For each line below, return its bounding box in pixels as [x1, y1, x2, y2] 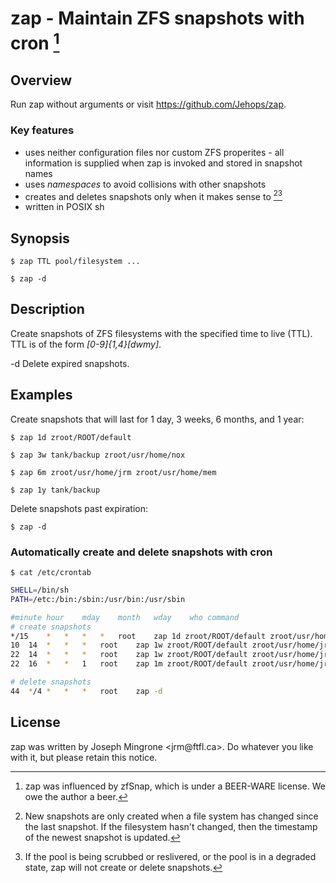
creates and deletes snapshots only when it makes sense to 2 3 [24, 188, 283, 202]
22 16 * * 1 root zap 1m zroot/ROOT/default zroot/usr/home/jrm [10, 659, 333, 669]
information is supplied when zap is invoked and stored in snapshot [24, 157, 303, 169]
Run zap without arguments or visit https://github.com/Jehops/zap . [10, 98, 287, 111]
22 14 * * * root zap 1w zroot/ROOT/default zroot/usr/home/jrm [10, 650, 333, 660]
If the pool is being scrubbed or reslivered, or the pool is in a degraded [24, 850, 317, 862]
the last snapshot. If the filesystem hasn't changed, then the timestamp [24, 820, 318, 832]
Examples [10, 387, 73, 404]
